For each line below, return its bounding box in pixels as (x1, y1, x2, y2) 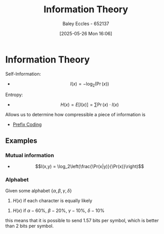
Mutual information (5, 152, 55, 159)
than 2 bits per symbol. (5, 223, 54, 229)
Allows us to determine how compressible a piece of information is (5, 112, 146, 118)
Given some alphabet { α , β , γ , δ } (5, 188, 72, 194)
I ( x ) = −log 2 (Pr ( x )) (70, 80, 109, 88)
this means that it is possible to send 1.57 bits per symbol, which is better (5, 218, 159, 224)
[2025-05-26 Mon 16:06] (59, 30, 112, 36)
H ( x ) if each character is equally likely (12, 198, 92, 204)
